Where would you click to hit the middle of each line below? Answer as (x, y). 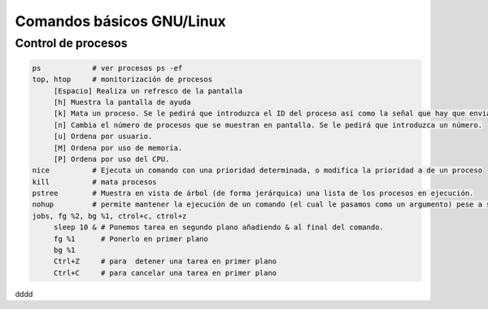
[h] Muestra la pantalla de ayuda (122, 102)
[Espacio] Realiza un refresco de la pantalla (148, 91)
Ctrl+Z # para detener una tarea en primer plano (165, 261)
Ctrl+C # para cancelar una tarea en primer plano (165, 273)
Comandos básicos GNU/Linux (121, 21)
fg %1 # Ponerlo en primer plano (131, 239)
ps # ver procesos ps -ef (107, 68)
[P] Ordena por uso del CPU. (111, 159)
